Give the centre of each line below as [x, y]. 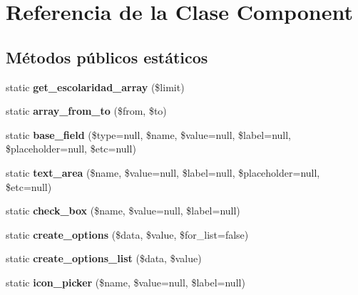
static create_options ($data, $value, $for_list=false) [127, 234]
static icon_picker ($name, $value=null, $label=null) [126, 282]
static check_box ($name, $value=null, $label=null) [123, 211]
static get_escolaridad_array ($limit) [95, 87]
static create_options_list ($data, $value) [104, 258]
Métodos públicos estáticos [107, 57]
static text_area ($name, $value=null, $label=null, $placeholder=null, [163, 172]
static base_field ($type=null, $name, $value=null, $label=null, [149, 134]
